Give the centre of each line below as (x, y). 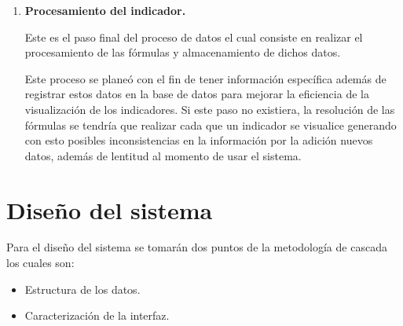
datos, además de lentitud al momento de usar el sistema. (163, 155)
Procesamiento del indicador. (105, 10)
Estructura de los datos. (82, 289)
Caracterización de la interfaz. (97, 315)
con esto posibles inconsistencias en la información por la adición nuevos (199, 140)
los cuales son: (40, 263)
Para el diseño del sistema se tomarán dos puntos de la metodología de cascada (197, 247)
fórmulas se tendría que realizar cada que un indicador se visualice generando (211, 125)
